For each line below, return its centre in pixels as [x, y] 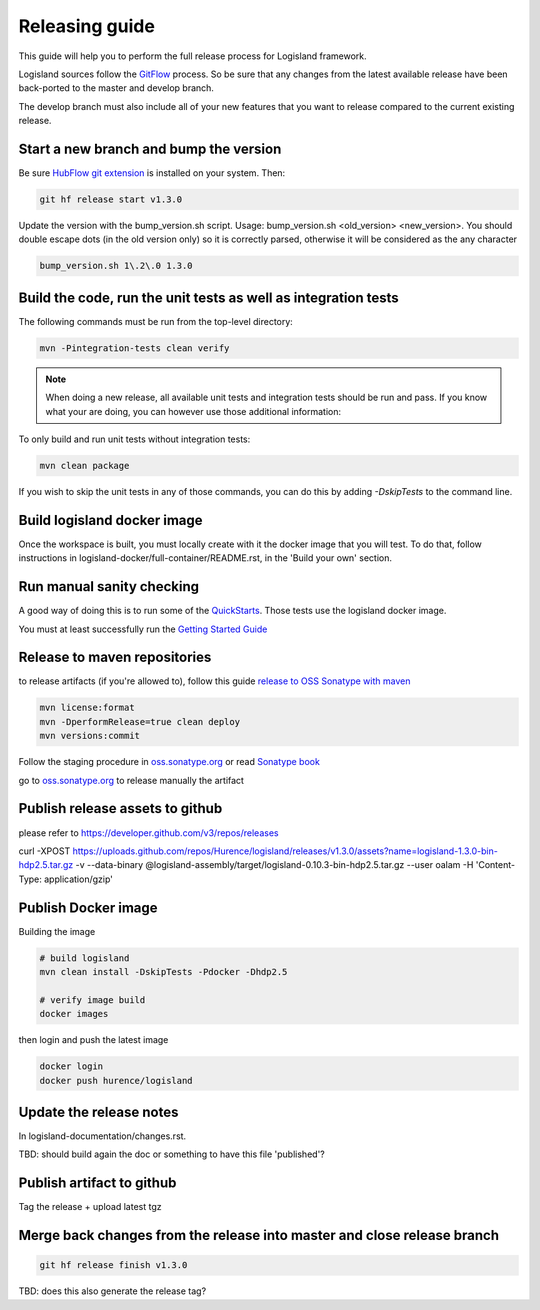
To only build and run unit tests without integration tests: [134, 439]
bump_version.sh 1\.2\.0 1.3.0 [116, 266]
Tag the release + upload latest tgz [90, 1207]
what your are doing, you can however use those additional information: [193, 411]
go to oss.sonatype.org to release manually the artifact [131, 780]
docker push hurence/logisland [116, 1080]
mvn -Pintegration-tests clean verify [134, 348]
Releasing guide [86, 26]
